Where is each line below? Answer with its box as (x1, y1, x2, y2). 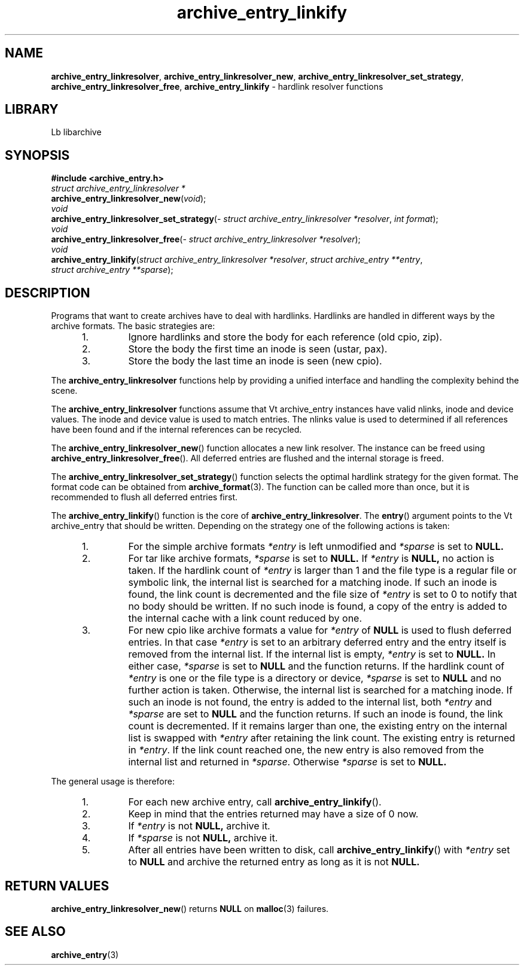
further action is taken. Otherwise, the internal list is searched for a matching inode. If (128, 684, 513, 697)
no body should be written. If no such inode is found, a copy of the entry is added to (128, 600, 507, 613)
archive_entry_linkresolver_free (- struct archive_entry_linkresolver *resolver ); (51, 234, 361, 245)
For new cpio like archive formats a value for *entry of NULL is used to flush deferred (128, 624, 511, 637)
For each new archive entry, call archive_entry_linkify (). (128, 796, 382, 808)
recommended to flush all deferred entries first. (51, 492, 238, 503)
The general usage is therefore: (51, 776, 175, 787)
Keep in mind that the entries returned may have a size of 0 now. (128, 808, 419, 820)
